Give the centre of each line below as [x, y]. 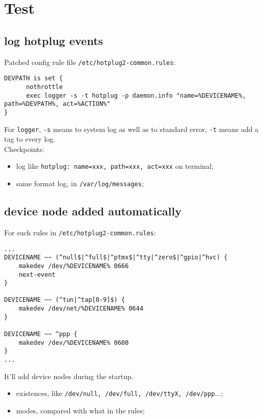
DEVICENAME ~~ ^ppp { [41, 334]
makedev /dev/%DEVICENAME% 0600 [74, 343]
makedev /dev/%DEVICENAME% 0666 [74, 266]
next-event [37, 274]
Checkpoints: [24, 149]
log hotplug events [54, 40]
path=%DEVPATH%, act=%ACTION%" [57, 104]
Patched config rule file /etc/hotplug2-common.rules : [90, 62]
